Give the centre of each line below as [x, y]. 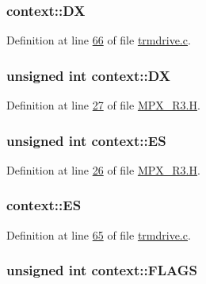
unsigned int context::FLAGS [102, 270]
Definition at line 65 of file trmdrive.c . [99, 234]
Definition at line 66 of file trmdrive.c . [99, 40]
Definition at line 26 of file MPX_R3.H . [103, 169]
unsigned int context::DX [88, 75]
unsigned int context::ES [86, 140]
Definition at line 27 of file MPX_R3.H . [103, 105]
